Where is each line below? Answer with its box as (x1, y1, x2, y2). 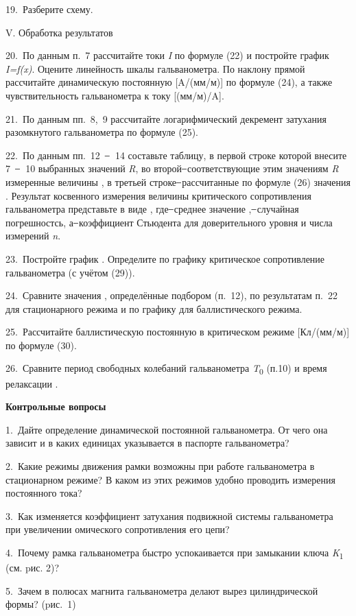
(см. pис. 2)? (5, 560, 60, 575)
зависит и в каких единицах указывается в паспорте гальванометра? (5, 436, 289, 450)
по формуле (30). (5, 337, 77, 352)
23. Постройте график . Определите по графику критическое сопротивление (5, 251, 325, 265)
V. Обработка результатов (5, 25, 113, 39)
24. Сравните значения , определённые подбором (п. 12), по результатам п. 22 (5, 288, 337, 303)
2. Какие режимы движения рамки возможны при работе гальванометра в (5, 458, 315, 473)
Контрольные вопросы (5, 399, 106, 414)
